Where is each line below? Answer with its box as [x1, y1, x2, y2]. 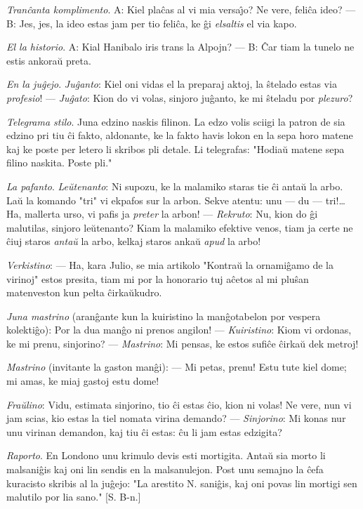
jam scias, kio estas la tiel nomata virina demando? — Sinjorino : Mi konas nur [6, 411, 346, 425]
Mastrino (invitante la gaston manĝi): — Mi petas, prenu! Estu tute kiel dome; [6, 359, 347, 374]
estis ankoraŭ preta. [6, 53, 91, 67]
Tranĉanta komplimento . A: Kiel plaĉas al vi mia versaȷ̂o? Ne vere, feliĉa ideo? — [6, 2, 356, 16]
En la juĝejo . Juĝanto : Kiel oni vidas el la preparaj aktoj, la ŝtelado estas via [6, 77, 337, 91]
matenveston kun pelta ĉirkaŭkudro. [6, 285, 162, 300]
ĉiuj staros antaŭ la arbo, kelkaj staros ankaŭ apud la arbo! [6, 234, 261, 249]
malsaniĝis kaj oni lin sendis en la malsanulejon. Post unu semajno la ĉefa [6, 462, 324, 477]
